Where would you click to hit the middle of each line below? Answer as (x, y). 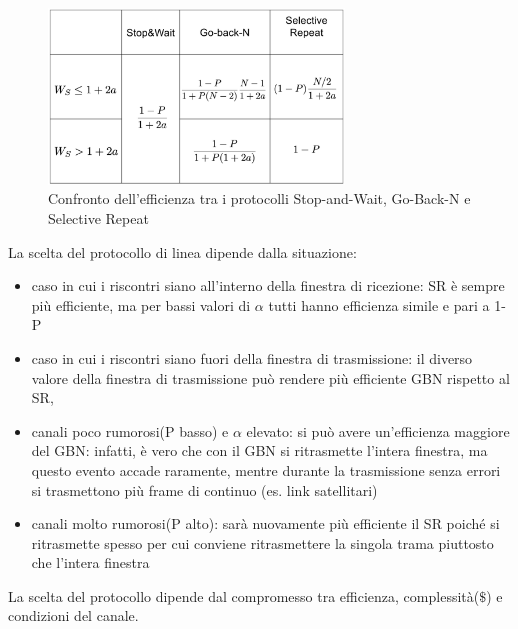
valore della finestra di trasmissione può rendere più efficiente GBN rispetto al (270, 377)
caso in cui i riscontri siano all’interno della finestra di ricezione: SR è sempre (268, 285)
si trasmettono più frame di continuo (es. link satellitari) (204, 489)
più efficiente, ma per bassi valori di (141, 304)
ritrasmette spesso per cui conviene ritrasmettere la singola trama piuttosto (262, 542)
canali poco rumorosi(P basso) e (130, 430)
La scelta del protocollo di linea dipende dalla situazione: (182, 251)
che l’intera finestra (90, 562)
